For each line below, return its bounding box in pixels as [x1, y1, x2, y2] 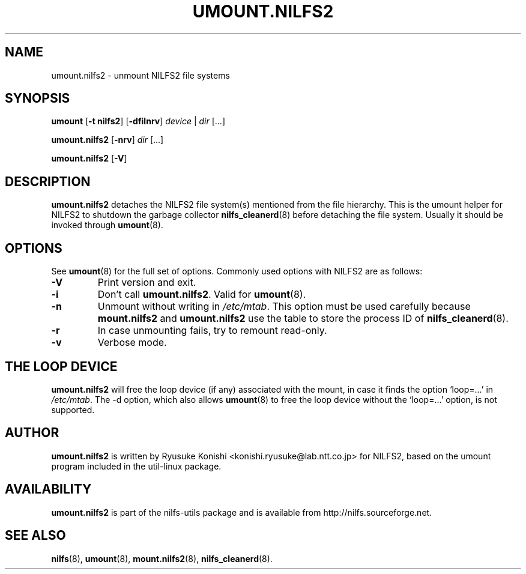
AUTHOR [5, 425, 59, 441]
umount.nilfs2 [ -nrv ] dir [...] [51, 134, 164, 145]
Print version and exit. [97, 276, 196, 289]
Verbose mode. [97, 336, 167, 349]
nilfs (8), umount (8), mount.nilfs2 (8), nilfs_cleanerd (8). [51, 553, 273, 564]
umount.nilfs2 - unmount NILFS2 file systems [51, 70, 230, 80]
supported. [51, 404, 95, 415]
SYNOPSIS [5, 91, 70, 106]
